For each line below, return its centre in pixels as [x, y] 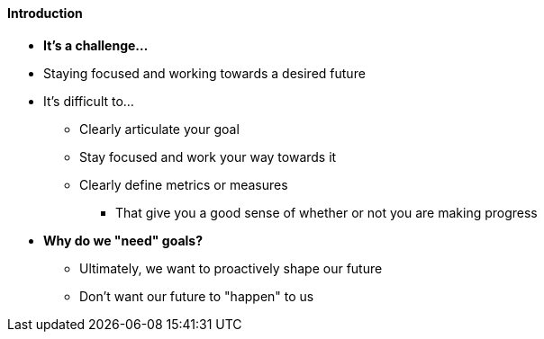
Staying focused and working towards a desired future [204, 73]
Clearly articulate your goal [159, 129]
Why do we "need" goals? [123, 240]
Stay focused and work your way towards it [208, 156]
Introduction [45, 13]
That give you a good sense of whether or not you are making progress [326, 212]
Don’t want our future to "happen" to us [197, 296]
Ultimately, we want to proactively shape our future [231, 268]
